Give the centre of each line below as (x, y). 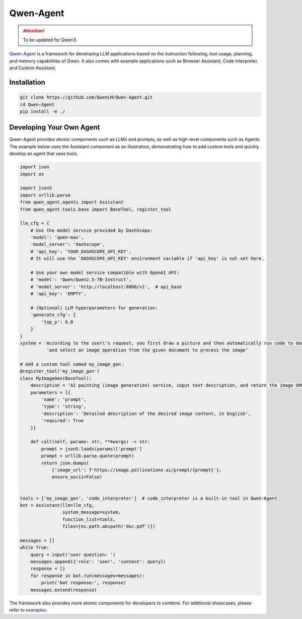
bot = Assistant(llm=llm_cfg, (57, 505)
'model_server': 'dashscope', (68, 245)
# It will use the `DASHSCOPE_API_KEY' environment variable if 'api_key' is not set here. (147, 259)
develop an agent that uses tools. (44, 154)
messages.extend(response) (64, 590)
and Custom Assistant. (33, 68)
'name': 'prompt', (64, 400)
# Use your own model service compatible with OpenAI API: (105, 273)
